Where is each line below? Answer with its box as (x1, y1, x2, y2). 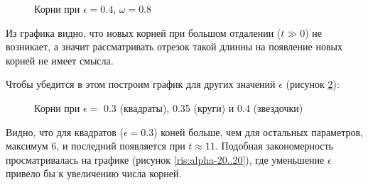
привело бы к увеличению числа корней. (6, 166, 182, 181)
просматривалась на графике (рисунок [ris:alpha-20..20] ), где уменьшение (6, 152, 325, 167)
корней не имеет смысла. (6, 52, 114, 67)
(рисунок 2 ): (286, 77, 340, 91)
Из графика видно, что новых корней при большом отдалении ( (6, 25, 281, 40)
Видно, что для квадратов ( (6, 124, 124, 139)
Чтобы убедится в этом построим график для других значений (6, 77, 276, 91)
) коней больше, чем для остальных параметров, (153, 124, 363, 139)
